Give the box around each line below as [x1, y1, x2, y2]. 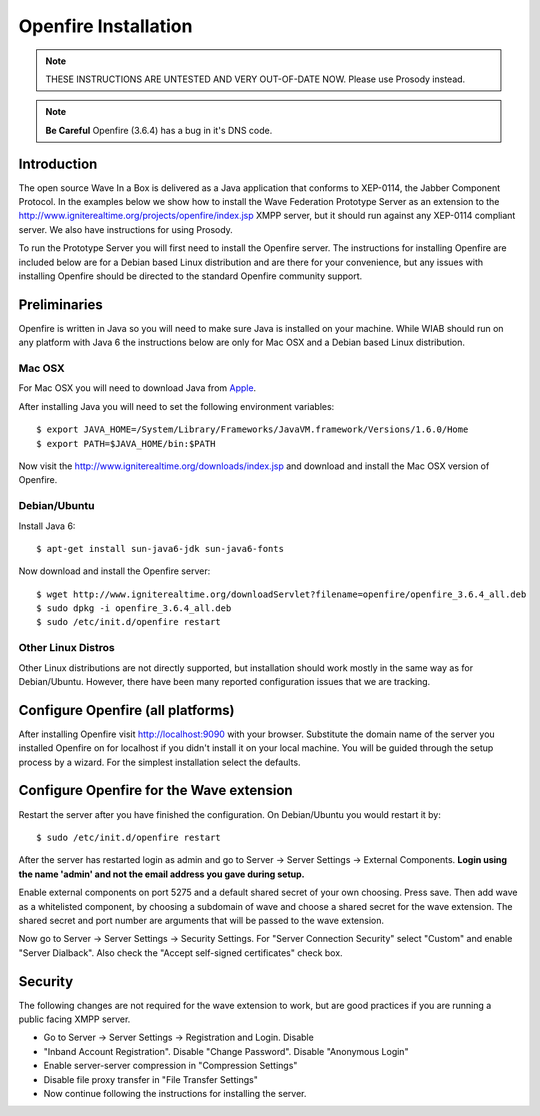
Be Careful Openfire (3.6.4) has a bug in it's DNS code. [45, 124, 273, 136]
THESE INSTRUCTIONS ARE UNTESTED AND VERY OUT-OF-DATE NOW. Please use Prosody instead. [45, 73, 466, 85]
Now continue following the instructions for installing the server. [43, 1087, 307, 1099]
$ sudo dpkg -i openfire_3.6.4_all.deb [36, 603, 232, 614]
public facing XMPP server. [18, 1013, 131, 1025]
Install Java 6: [18, 520, 76, 532]
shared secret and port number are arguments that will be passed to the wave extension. [18, 914, 385, 926]
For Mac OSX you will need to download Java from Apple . [18, 382, 257, 394]
